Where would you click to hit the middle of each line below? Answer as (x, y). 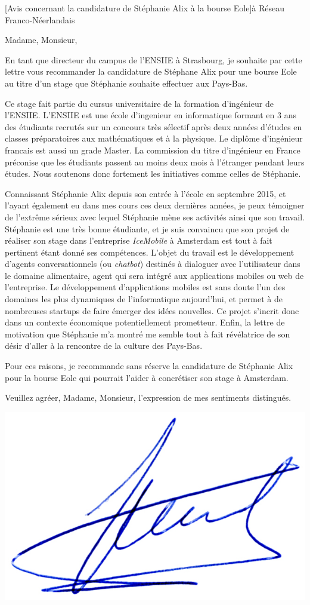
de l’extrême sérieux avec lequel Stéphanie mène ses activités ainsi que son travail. (155, 216)
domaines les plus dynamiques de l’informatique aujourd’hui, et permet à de (144, 299)
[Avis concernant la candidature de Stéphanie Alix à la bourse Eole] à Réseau (145, 8)
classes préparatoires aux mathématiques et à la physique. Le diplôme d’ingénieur (154, 138)
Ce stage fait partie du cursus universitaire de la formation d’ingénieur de (139, 103)
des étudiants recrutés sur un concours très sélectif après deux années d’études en (154, 126)
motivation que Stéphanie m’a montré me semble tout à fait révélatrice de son (148, 334)
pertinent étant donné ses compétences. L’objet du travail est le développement (150, 252)
